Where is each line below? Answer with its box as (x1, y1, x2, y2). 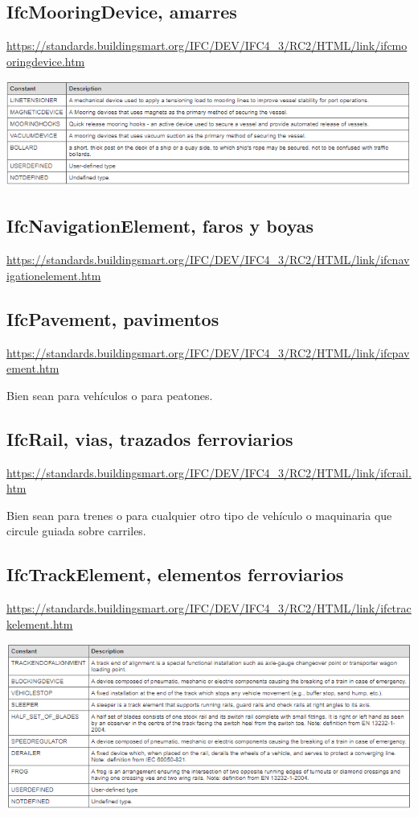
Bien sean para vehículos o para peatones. (6, 386, 213, 403)
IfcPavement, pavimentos (6, 306, 219, 331)
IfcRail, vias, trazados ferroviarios (6, 426, 293, 451)
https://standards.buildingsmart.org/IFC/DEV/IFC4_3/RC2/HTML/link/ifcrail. (6, 464, 412, 481)
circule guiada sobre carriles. (6, 522, 146, 539)
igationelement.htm (6, 266, 101, 283)
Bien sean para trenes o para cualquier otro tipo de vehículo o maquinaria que (6, 506, 392, 523)
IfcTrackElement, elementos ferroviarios (6, 562, 344, 587)
